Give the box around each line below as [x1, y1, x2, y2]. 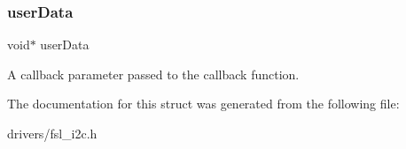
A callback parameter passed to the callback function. [7, 64, 300, 83]
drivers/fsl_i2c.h [7, 124, 98, 142]
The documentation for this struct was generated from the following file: [7, 94, 400, 113]
